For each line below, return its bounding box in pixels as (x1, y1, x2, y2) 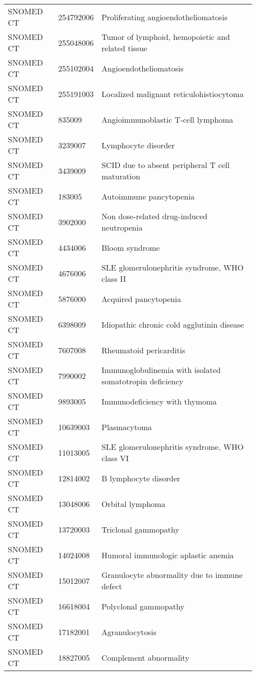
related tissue (101, 42, 147, 54)
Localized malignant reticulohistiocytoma (101, 88, 244, 100)
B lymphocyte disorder (101, 472, 180, 484)
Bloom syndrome (101, 241, 160, 253)
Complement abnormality (101, 651, 190, 663)
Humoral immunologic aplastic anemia (101, 549, 234, 561)
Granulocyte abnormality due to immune (101, 569, 243, 580)
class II (101, 273, 126, 284)
